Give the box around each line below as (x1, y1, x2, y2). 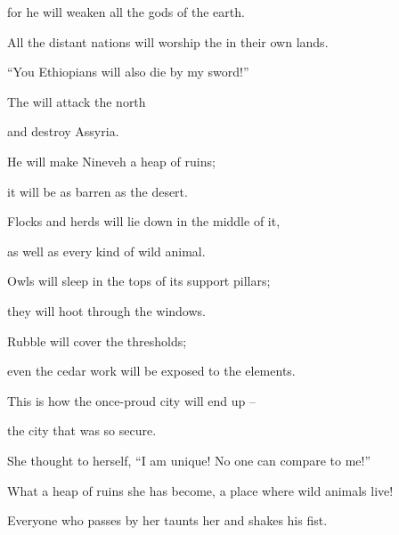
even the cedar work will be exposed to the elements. (7, 361, 296, 380)
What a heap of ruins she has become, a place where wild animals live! (7, 481, 394, 499)
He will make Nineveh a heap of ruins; (7, 151, 216, 170)
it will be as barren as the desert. (7, 182, 188, 200)
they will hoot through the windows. (7, 301, 206, 320)
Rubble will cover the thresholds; (7, 331, 187, 350)
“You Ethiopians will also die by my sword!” (7, 62, 249, 81)
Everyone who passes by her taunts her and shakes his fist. (7, 511, 328, 530)
